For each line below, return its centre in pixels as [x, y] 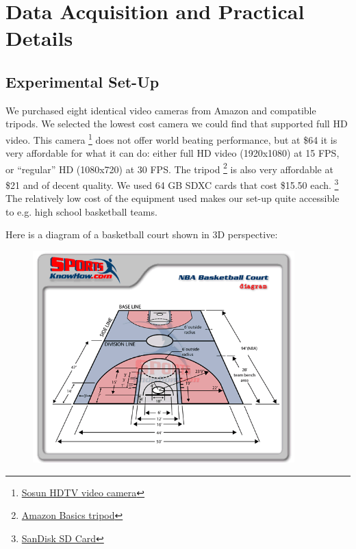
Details [39, 38]
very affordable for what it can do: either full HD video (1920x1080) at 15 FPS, [173, 153]
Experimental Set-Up [82, 81]
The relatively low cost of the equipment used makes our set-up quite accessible [173, 198]
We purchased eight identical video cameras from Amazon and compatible [161, 110]
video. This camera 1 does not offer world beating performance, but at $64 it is [171, 138]
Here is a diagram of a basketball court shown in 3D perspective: [142, 234]
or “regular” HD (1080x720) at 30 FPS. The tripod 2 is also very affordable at [169, 168]
